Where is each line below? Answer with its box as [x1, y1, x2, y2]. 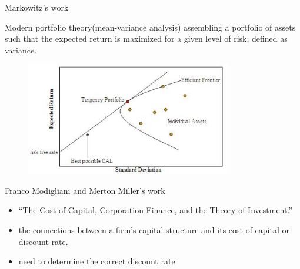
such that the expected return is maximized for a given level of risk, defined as [5, 32, 288, 45]
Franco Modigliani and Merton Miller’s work [5, 184, 165, 196]
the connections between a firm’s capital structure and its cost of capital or [18, 223, 289, 236]
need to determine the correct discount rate [18, 255, 175, 267]
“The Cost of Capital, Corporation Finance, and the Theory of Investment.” [18, 204, 292, 216]
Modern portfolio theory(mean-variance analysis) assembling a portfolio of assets [5, 21, 296, 33]
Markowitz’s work [5, 1, 69, 13]
